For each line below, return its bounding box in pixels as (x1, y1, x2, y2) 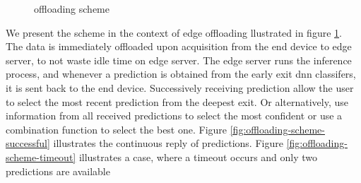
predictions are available (6, 163, 110, 178)
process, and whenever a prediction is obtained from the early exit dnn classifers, (6, 66, 356, 81)
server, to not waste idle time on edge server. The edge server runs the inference (6, 52, 352, 67)
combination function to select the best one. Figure (6, 122, 227, 136)
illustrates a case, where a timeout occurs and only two (78, 149, 318, 164)
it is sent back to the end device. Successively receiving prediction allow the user (6, 80, 354, 95)
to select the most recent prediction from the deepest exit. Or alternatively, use (6, 94, 349, 109)
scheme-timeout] (6, 149, 76, 164)
